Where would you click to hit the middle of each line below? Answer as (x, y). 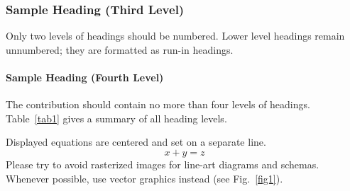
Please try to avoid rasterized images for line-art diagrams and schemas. (163, 164)
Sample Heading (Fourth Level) (85, 77)
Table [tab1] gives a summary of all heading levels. (116, 118)
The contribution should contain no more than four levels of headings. (158, 104)
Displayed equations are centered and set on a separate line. (136, 142)
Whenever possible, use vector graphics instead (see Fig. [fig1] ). (144, 178)
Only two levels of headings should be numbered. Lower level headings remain (175, 36)
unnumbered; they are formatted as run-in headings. (120, 49)
